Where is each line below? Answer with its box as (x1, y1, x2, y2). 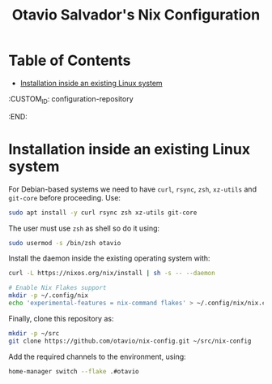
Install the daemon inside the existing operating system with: (8, 253, 210, 263)
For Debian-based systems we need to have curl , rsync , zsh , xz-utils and (8, 184, 257, 194)
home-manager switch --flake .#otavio (8, 367, 139, 375)
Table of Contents (8, 51, 131, 70)
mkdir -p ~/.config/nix (8, 291, 89, 300)
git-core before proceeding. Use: (8, 192, 121, 202)
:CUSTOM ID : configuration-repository (8, 93, 134, 106)
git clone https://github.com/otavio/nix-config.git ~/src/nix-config (8, 337, 252, 345)
